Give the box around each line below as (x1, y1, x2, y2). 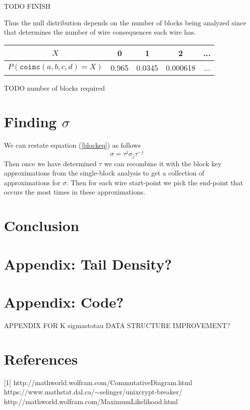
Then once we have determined (4, 158, 97, 168)
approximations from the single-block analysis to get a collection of (4, 168, 205, 178)
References (4, 349, 78, 369)
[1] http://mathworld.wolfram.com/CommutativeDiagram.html (4, 377, 192, 387)
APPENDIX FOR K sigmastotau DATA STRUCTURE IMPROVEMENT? (4, 320, 230, 330)
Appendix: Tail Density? (4, 254, 172, 273)
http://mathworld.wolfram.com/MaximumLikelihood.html (4, 396, 178, 406)
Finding (4, 111, 57, 131)
